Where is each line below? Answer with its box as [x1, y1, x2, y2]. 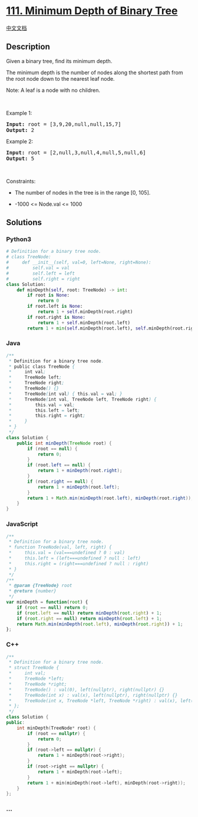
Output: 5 [6, 155, 34, 162]
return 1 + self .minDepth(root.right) [37, 309, 133, 315]
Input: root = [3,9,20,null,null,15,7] [6, 121, 121, 127]
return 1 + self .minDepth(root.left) [37, 319, 131, 325]
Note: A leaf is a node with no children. [6, 87, 101, 94]
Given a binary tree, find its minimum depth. [6, 57, 113, 64]
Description [6, 42, 50, 52]
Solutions [6, 218, 42, 228]
